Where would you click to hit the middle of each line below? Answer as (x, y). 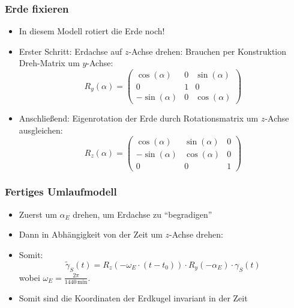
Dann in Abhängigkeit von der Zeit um (91, 234)
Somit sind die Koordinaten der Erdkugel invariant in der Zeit (133, 297)
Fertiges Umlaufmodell (61, 192)
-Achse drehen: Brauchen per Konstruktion (208, 51)
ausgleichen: (41, 130)
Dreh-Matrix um (49, 63)
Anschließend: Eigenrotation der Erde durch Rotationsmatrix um (139, 118)
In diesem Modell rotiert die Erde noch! (92, 31)
